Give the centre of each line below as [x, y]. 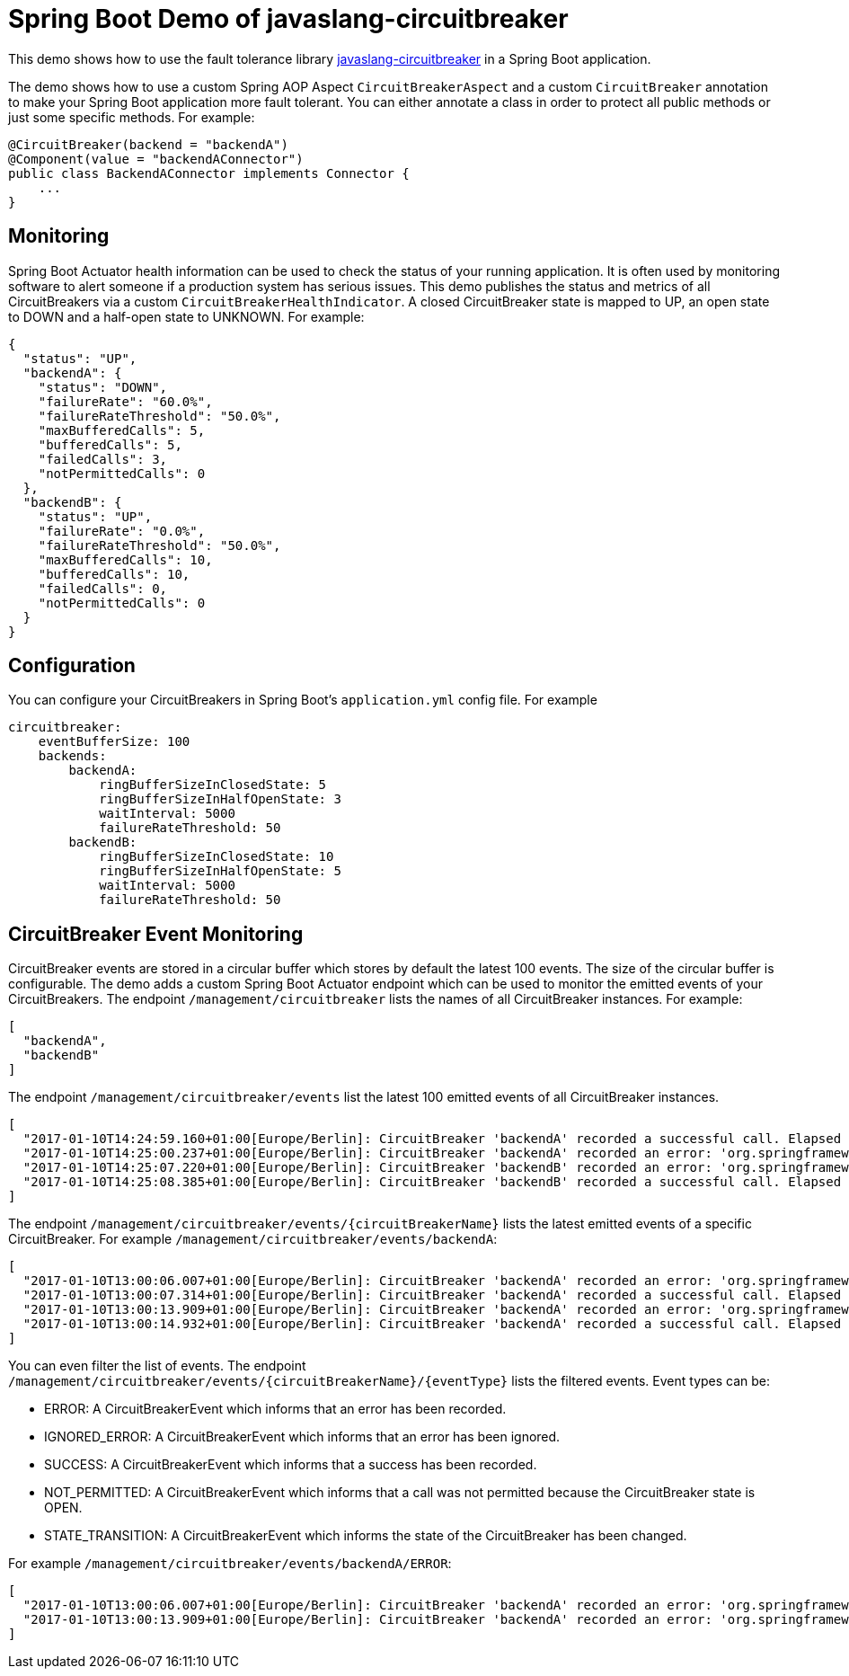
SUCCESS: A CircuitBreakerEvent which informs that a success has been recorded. [291, 1465]
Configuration [72, 666]
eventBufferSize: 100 [114, 742]
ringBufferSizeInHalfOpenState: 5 [220, 871]
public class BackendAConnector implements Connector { [209, 173]
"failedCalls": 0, [103, 588]
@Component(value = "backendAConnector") [156, 159]
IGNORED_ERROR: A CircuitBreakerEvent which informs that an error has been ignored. [302, 1437]
